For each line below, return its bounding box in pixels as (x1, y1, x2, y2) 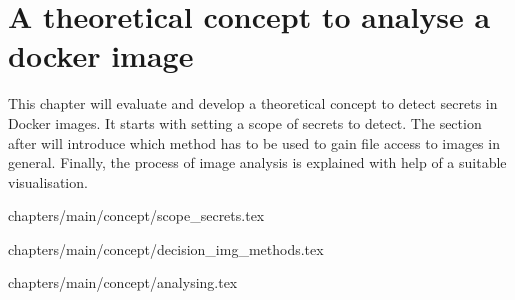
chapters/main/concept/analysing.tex (8, 272, 238, 293)
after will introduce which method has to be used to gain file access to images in (8, 132, 500, 153)
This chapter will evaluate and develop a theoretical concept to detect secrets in (8, 93, 498, 114)
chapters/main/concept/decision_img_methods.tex (8, 238, 324, 259)
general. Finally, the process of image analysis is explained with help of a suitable (8, 152, 507, 173)
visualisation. (8, 171, 88, 192)
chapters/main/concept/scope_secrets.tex (8, 205, 265, 226)
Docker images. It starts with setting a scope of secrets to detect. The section (8, 112, 482, 133)
